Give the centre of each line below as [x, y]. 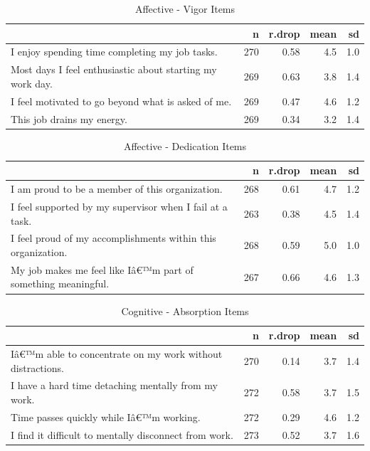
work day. [32, 83]
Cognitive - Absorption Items [185, 311]
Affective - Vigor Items [185, 9]
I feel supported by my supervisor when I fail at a [119, 206]
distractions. [37, 367]
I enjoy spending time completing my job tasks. [114, 52]
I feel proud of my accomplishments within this [113, 238]
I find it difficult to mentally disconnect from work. [122, 434]
